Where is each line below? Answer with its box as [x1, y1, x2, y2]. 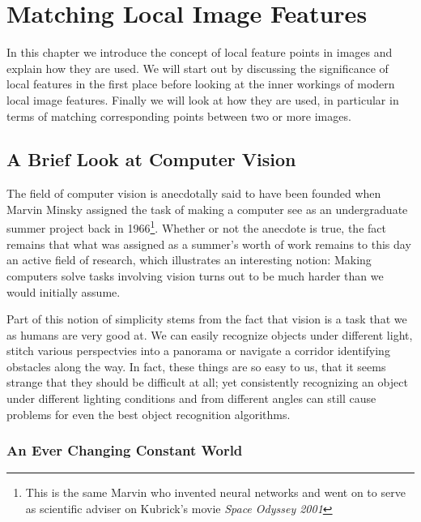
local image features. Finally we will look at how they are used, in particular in [6, 91, 399, 108]
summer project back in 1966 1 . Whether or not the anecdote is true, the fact [6, 217, 386, 237]
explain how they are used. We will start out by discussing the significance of [6, 59, 389, 76]
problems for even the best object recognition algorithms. [6, 405, 291, 422]
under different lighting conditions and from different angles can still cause [6, 390, 376, 407]
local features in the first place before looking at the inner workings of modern [6, 75, 395, 92]
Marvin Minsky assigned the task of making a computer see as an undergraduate [6, 200, 408, 217]
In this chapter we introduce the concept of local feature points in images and [6, 44, 393, 61]
